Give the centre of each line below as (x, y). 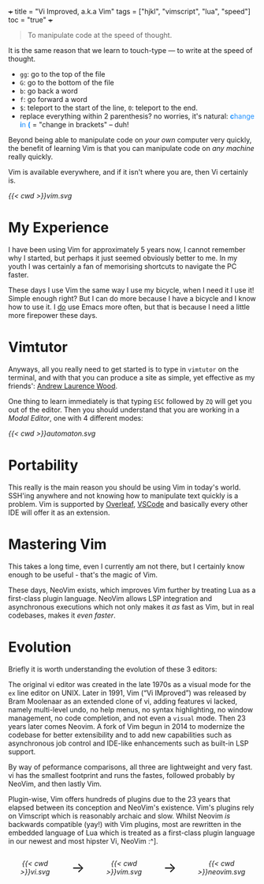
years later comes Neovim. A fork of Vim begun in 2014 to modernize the (126, 726)
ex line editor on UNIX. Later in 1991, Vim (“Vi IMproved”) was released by (127, 693)
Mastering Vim (58, 544)
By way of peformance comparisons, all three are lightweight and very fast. (130, 767)
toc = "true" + (31, 20)
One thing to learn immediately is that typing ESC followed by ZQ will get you (130, 401)
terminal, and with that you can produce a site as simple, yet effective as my (132, 377)
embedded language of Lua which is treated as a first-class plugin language (132, 833)
